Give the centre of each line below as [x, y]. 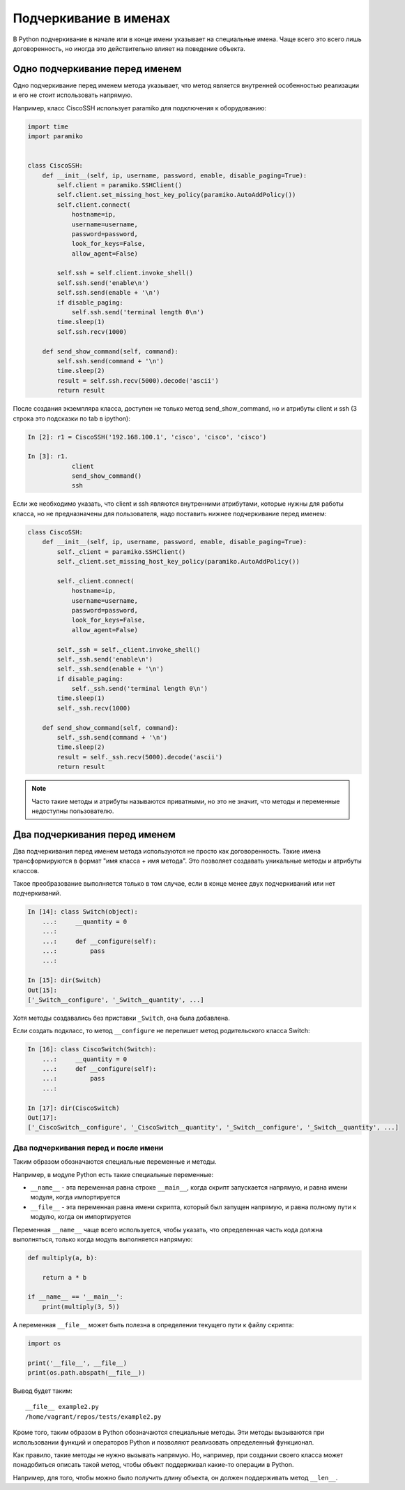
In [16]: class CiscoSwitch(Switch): [92, 1049]
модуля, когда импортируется [75, 1197]
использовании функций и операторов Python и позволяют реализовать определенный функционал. [163, 1442]
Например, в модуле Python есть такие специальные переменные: [113, 1174]
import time [48, 126]
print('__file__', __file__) [77, 1363]
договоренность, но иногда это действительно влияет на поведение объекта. [129, 48]
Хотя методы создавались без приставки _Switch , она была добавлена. [121, 1018]
